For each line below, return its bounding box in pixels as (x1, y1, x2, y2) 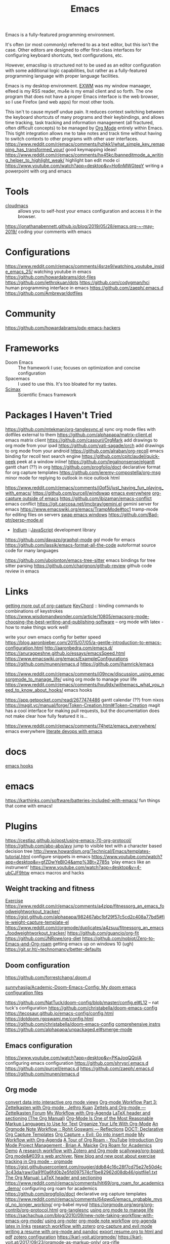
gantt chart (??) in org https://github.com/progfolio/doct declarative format (5, 464, 161, 470)
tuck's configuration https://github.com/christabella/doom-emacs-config (5, 1005, 158, 1011)
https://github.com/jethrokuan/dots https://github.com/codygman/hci (5, 280, 150, 286)
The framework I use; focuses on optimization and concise (18, 364, 141, 371)
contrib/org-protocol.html (5, 1206, 59, 1213)
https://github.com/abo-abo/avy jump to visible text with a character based (5, 843, 162, 849)
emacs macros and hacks (30, 869, 84, 876)
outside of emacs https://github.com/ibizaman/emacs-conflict (22, 495, 152, 501)
